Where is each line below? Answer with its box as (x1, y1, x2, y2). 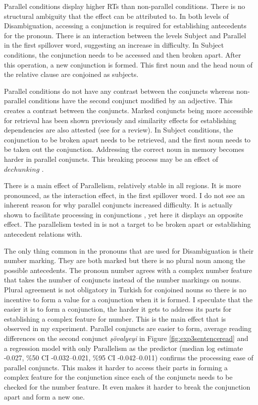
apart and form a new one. (4, 391, 85, 402)
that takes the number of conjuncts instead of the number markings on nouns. (4, 274, 241, 285)
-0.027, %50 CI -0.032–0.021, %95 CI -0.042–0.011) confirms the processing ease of (4, 352, 254, 363)
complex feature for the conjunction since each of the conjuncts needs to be (4, 372, 233, 382)
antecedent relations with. (4, 229, 83, 239)
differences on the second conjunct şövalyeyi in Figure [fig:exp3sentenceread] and (4, 333, 249, 343)
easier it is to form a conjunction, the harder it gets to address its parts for (4, 304, 232, 314)
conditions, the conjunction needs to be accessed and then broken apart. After (4, 49, 241, 60)
